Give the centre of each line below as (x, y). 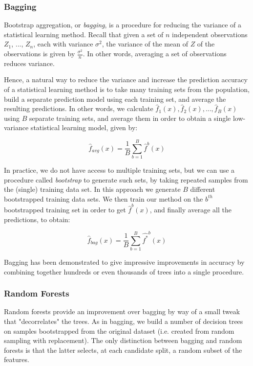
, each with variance (63, 44)
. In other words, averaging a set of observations (155, 53)
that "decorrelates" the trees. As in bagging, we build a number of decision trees (124, 321)
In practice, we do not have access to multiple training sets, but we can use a (119, 170)
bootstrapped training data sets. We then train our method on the (104, 198)
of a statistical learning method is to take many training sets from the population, (127, 89)
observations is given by (40, 53)
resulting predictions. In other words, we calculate (79, 108)
